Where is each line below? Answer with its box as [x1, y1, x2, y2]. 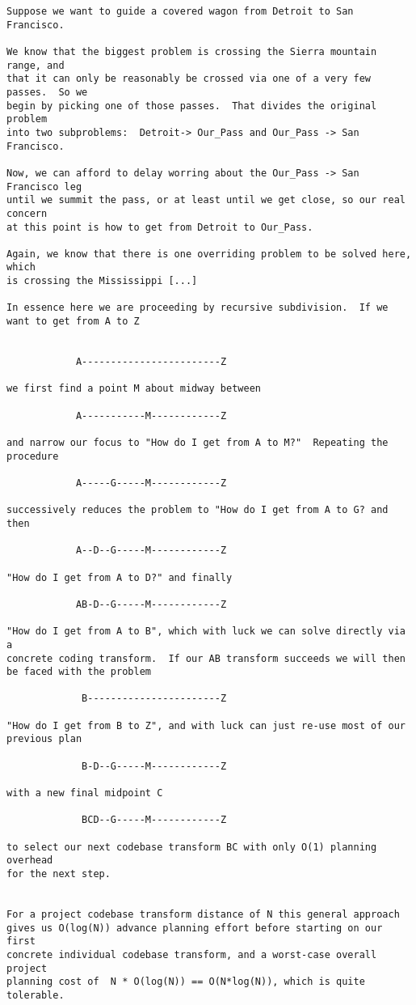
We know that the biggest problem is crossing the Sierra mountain [6, 45, 377, 57]
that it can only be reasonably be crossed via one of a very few [6, 73, 372, 85]
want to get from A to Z [6, 316, 140, 328]
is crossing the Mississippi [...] [6, 275, 198, 287]
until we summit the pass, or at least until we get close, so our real [6, 194, 405, 206]
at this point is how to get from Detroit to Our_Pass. [6, 221, 313, 233]
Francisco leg [6, 180, 82, 193]
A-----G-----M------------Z [75, 477, 227, 489]
